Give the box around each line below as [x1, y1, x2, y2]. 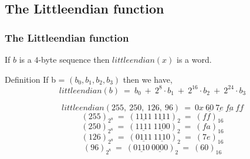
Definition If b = [5, 73, 65, 85]
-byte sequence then [38, 53, 110, 65]
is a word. [176, 53, 212, 65]
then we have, [123, 73, 173, 85]
